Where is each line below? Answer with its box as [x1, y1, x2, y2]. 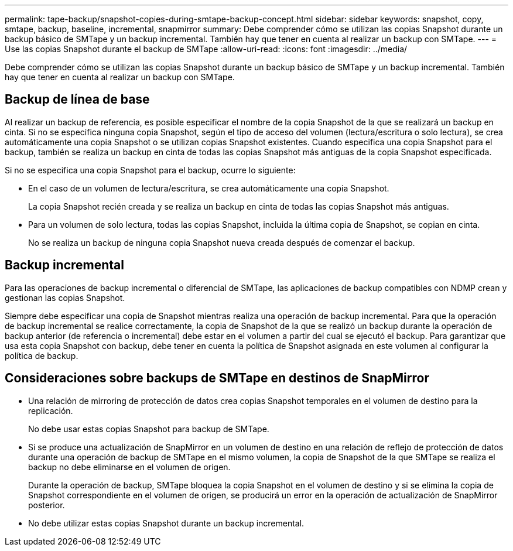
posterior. [28, 499, 65, 510]
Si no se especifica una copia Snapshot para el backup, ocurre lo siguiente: [5, 165, 296, 175]
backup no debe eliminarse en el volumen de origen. [28, 461, 231, 472]
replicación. [28, 405, 73, 416]
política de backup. [5, 350, 78, 361]
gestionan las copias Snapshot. [5, 292, 125, 303]
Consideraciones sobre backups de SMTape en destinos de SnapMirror [5, 371, 429, 386]
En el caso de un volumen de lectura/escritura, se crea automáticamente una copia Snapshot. [28, 183, 389, 193]
